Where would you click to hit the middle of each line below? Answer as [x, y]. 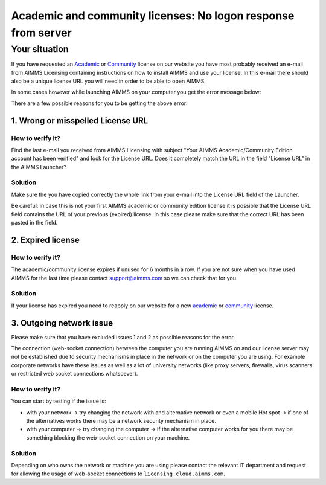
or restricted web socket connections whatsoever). [75, 374]
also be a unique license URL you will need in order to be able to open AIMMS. [109, 81]
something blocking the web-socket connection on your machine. [108, 437]
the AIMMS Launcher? [39, 167]
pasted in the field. [34, 223]
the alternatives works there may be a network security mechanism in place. [121, 421]
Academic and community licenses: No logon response [153, 16]
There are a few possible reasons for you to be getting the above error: [99, 103]
